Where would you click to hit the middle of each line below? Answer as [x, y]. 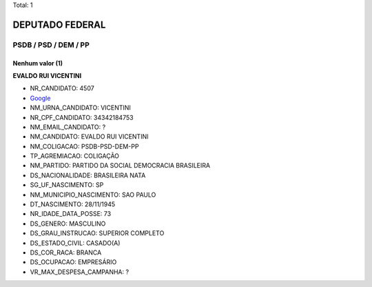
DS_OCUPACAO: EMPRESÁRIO [73, 262]
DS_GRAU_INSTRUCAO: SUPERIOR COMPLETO [97, 233]
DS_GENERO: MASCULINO [68, 224]
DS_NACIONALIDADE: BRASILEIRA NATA [88, 175]
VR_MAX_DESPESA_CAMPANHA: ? [80, 272]
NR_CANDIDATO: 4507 [62, 88]
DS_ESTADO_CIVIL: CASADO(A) [75, 243]
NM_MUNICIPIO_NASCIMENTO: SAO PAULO [93, 195]
